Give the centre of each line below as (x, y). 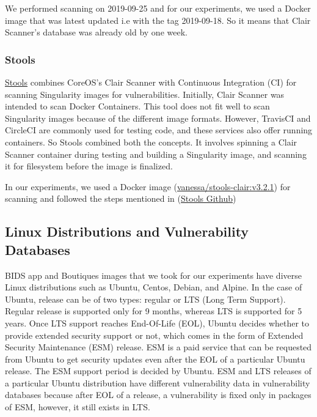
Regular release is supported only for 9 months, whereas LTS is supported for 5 (154, 311)
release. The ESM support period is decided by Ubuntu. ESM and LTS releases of (158, 371)
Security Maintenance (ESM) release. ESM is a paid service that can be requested (158, 347)
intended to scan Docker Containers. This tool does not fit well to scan (137, 106)
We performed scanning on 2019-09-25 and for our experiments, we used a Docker (158, 8)
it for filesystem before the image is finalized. (89, 166)
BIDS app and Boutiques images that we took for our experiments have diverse (153, 275)
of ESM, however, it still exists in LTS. (78, 407)
